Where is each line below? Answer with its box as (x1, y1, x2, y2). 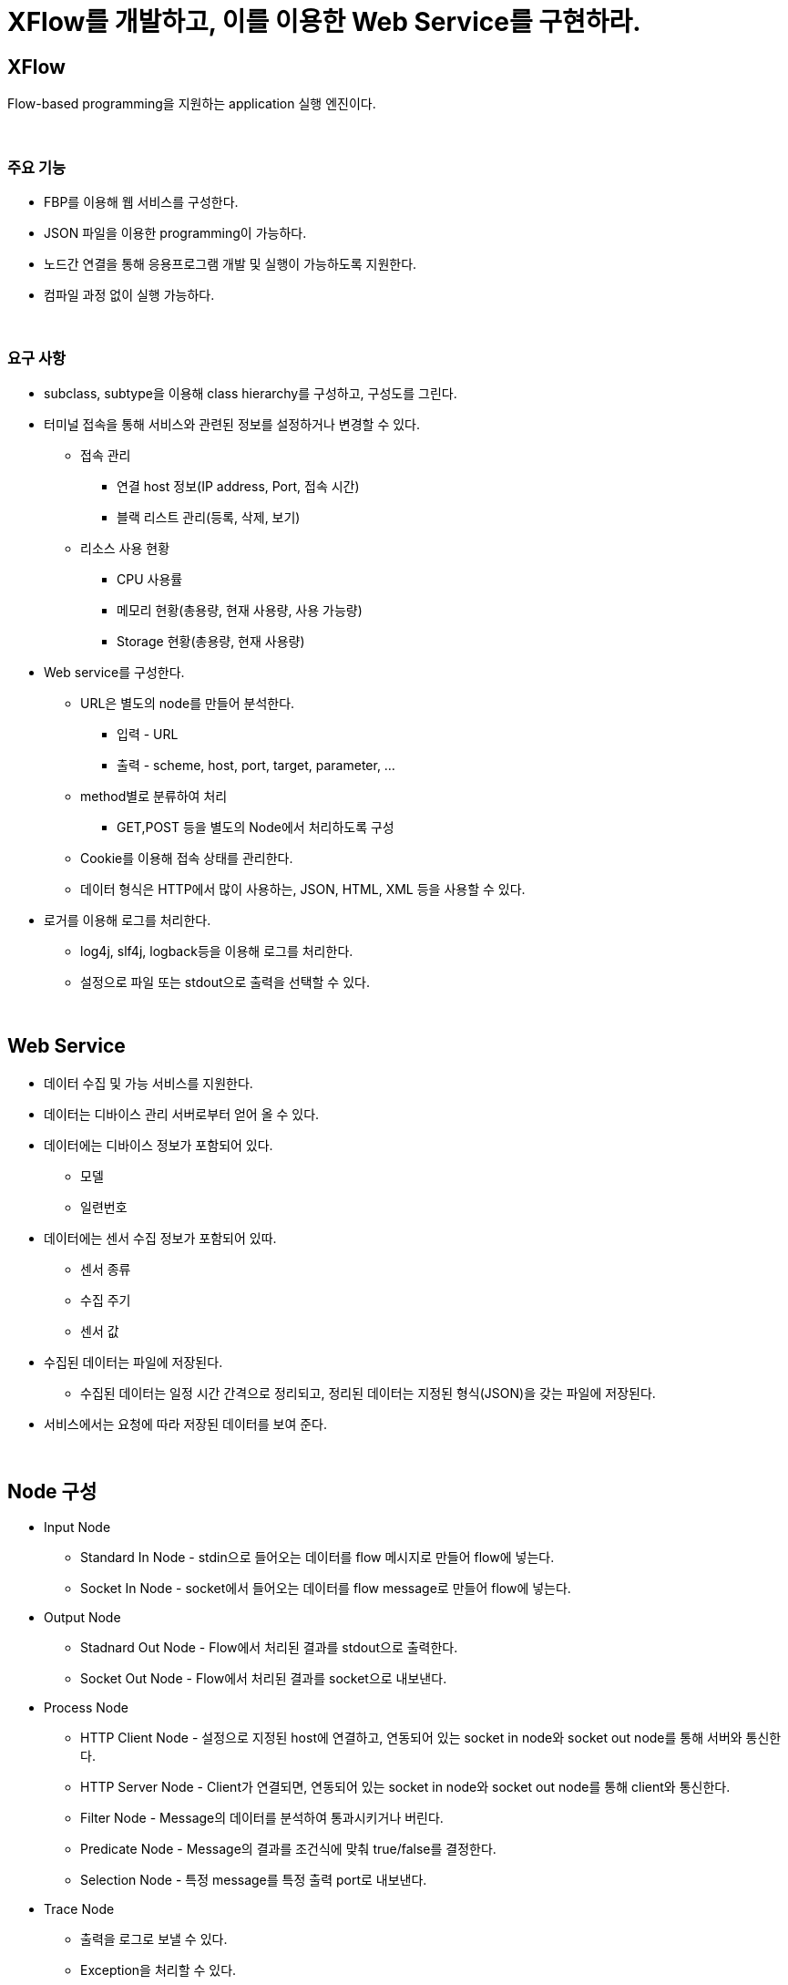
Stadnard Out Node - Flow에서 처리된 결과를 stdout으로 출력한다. (80, 1640, 458, 1656)
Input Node (44, 1519, 111, 1536)
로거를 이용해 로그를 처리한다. (44, 911, 211, 928)
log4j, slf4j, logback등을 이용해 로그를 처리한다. (80, 942, 353, 959)
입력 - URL (117, 725, 179, 742)
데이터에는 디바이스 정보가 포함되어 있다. (44, 1136, 273, 1153)
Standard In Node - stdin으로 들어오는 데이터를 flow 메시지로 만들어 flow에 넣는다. (80, 1549, 555, 1566)
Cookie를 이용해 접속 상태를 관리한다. (80, 849, 293, 866)
